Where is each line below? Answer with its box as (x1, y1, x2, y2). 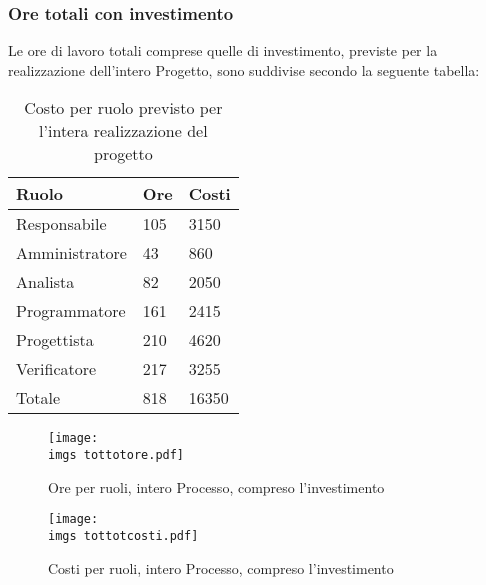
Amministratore (16, 241, 127, 265)
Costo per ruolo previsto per (24, 96, 223, 120)
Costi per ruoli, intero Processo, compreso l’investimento (48, 557, 394, 578)
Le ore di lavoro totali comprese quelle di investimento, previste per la (8, 40, 438, 61)
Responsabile (16, 212, 107, 236)
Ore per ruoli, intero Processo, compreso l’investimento (48, 476, 385, 497)
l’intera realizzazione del (39, 119, 208, 143)
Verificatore (16, 357, 97, 381)
